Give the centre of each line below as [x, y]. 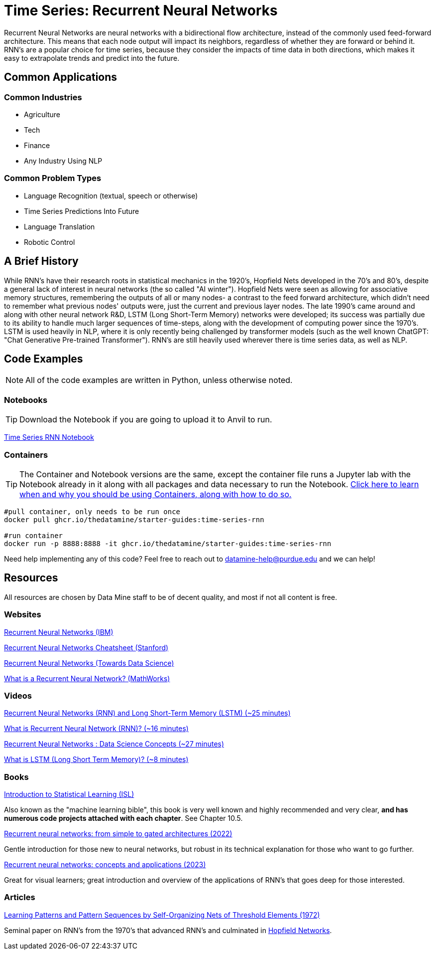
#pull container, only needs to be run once [92, 511]
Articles [20, 897]
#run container [34, 535]
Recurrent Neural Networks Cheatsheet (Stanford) [86, 647]
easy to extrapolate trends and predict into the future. [92, 58]
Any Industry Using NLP [63, 161]
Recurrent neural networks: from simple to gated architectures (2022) [118, 834]
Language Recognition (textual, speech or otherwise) [111, 195]
